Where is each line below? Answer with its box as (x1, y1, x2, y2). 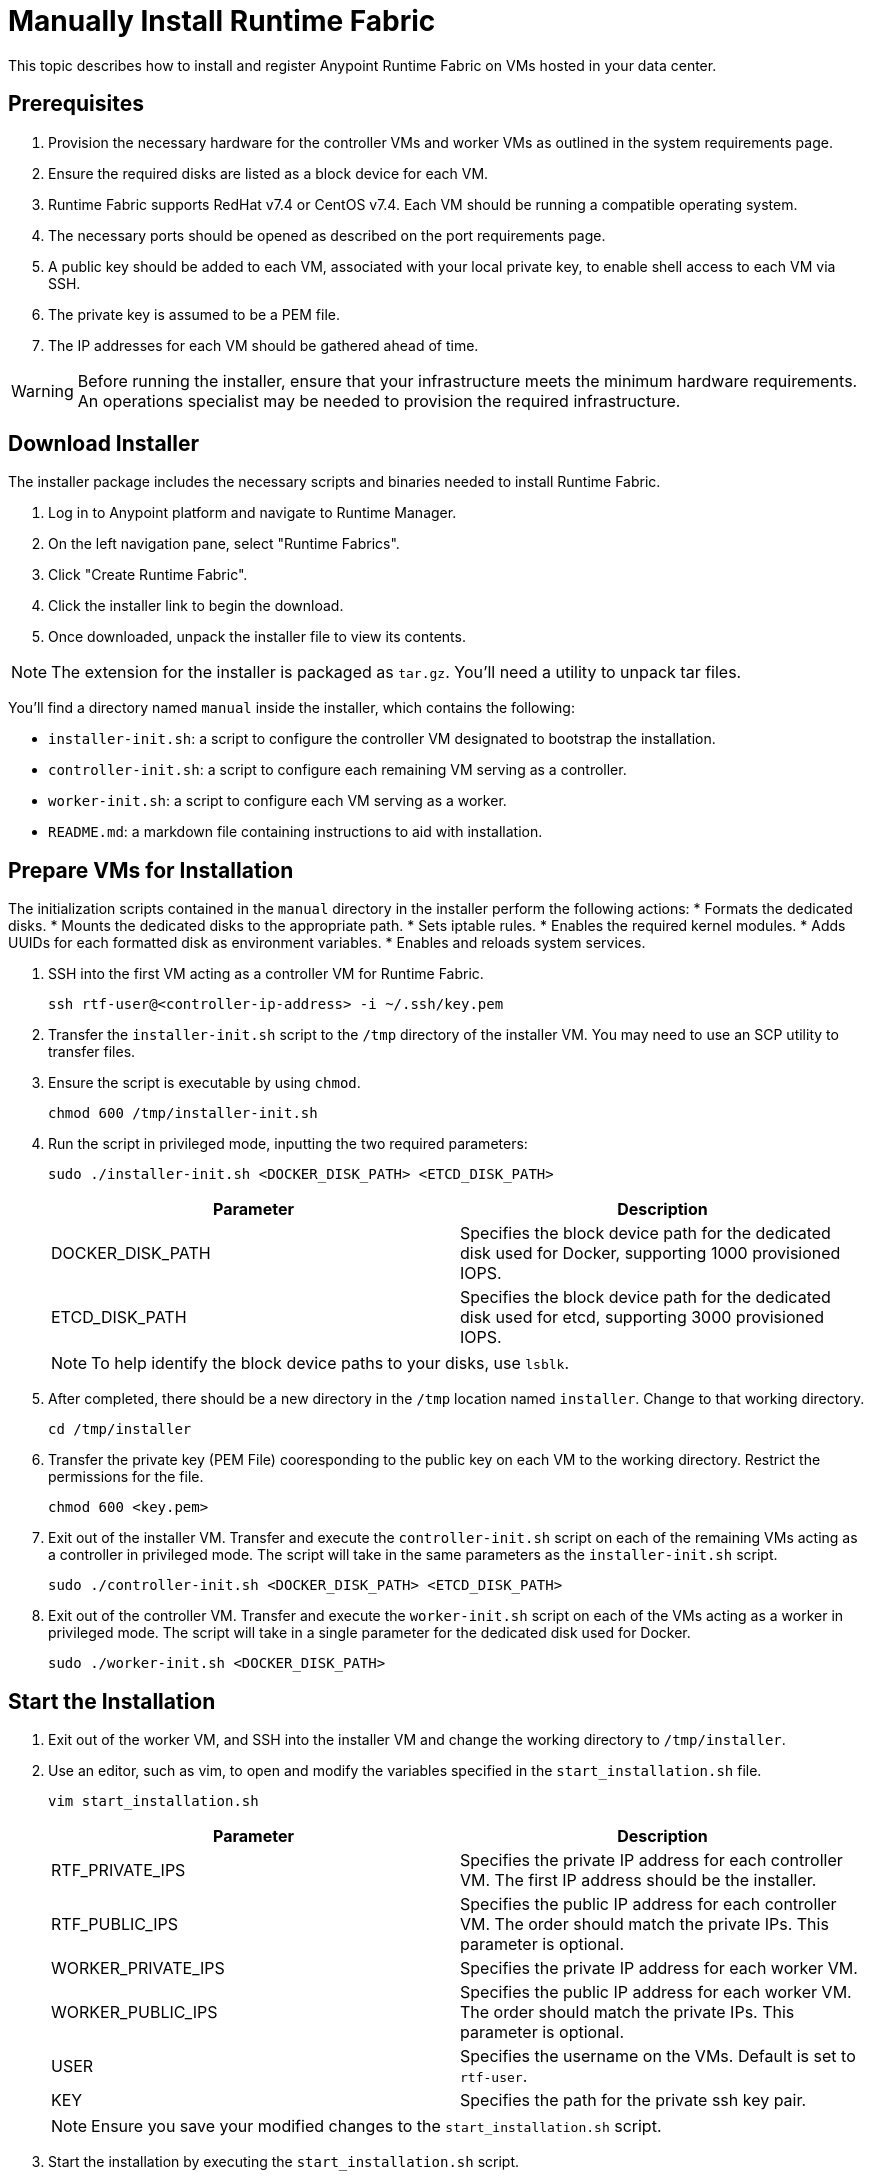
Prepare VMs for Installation (8, 857, 294, 883)
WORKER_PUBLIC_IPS (51, 2002, 218, 2023)
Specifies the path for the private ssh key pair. (460, 2090, 807, 2111)
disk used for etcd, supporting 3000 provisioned (460, 1307, 825, 1328)
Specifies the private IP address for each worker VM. (460, 1958, 858, 1979)
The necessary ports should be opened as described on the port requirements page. (48, 226, 606, 244)
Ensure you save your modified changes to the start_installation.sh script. (91, 2116, 662, 2137)
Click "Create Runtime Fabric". (48, 566, 248, 584)
